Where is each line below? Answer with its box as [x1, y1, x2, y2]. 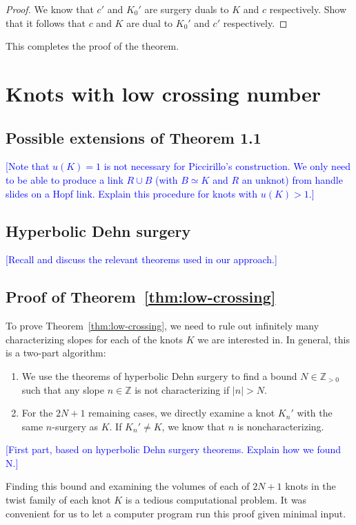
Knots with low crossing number [6, 79, 322, 107]
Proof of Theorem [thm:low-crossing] [6, 286, 276, 307]
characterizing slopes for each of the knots [6, 332, 183, 346]
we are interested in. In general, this [197, 332, 350, 346]
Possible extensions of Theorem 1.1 [6, 126, 261, 148]
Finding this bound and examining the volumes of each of [6, 479, 250, 493]
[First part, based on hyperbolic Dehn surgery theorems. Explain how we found [6, 442, 342, 457]
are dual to [126, 15, 173, 30]
